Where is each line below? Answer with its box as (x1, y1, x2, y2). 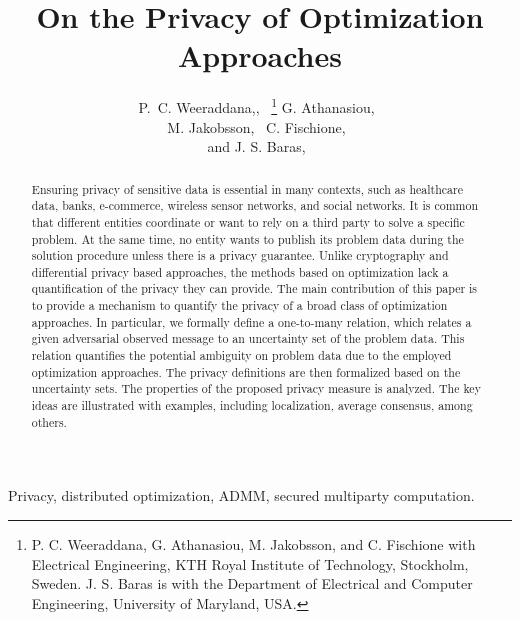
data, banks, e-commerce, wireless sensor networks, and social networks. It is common (31, 197, 479, 214)
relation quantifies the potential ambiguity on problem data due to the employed (31, 347, 452, 364)
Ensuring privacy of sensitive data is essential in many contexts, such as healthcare (31, 180, 463, 197)
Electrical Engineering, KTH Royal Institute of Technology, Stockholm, (31, 553, 469, 574)
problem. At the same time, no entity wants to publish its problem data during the (31, 230, 464, 247)
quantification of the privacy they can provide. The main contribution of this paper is (31, 280, 478, 297)
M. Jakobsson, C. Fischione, (167, 116, 346, 137)
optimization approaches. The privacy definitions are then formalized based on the (31, 363, 461, 380)
